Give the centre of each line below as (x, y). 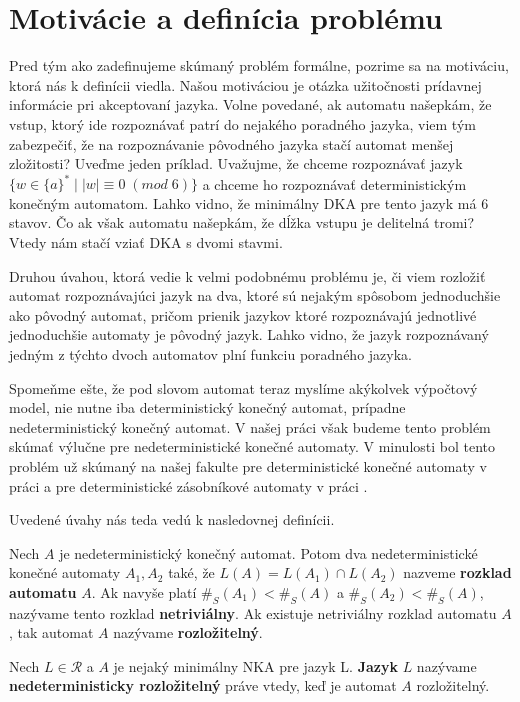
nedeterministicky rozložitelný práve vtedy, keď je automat (203, 685)
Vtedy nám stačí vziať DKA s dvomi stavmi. (146, 241)
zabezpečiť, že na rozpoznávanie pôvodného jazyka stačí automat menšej (231, 143)
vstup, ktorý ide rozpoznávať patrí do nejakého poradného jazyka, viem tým (242, 123)
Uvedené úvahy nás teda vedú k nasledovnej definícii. (172, 519)
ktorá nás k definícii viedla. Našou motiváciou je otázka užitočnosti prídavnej (245, 84)
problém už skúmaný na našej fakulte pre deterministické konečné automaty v (248, 465)
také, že (191, 572)
